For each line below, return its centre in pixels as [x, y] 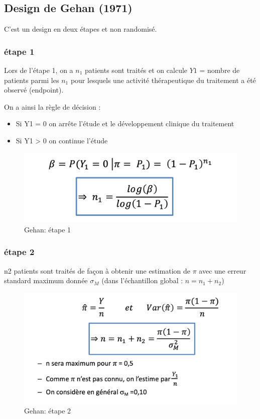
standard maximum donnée [46, 280]
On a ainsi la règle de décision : [52, 106]
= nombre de [220, 70]
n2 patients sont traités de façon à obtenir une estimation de [97, 270]
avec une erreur [223, 270]
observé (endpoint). [34, 90]
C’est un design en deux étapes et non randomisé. [81, 29]
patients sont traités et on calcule [136, 70]
